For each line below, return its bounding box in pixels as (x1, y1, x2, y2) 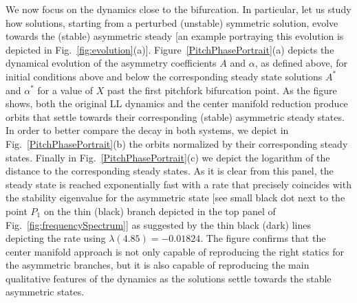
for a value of (37, 82, 94, 97)
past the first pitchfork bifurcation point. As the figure (107, 82, 337, 97)
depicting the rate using (6, 231, 106, 245)
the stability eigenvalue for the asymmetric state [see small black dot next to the (6, 190, 345, 205)
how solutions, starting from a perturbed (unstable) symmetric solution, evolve (6, 15, 338, 30)
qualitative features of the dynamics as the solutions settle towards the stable (6, 271, 332, 285)
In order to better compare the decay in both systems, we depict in (6, 123, 289, 137)
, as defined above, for (255, 56, 347, 70)
